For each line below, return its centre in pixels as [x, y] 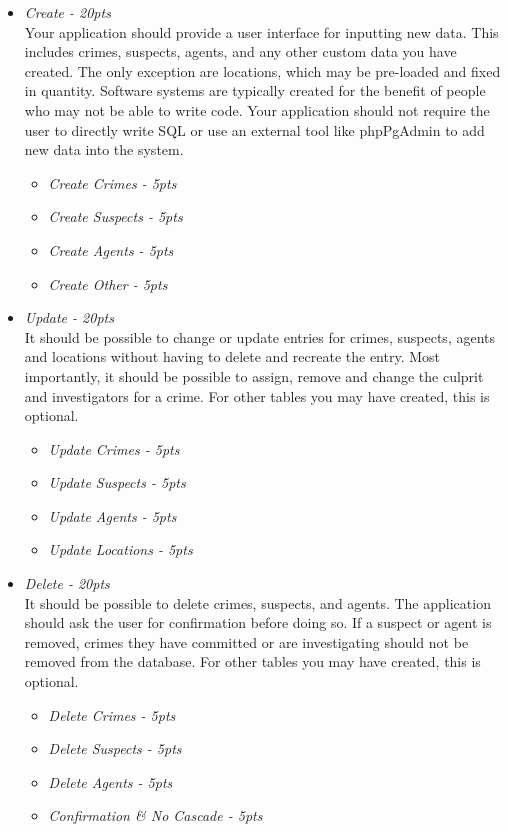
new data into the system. [104, 149]
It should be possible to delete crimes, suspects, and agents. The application [257, 602]
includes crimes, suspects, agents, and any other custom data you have [240, 51]
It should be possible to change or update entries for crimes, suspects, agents [259, 336]
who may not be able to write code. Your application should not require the [257, 109]
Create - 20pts [67, 12]
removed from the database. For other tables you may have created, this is [252, 661]
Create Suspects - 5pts [115, 216]
